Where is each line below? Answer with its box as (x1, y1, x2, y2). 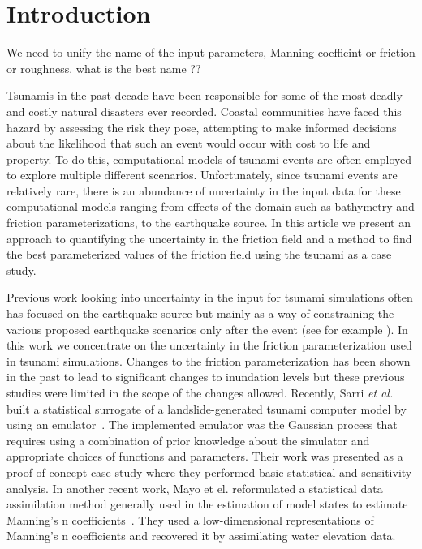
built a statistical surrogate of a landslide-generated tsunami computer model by (6, 400, 407, 417)
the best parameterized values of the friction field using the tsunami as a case (6, 246, 392, 263)
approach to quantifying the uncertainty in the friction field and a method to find (6, 229, 412, 247)
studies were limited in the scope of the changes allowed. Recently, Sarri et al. (6, 384, 394, 401)
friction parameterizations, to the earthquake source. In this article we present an (6, 214, 411, 231)
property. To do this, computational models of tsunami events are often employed (6, 150, 411, 167)
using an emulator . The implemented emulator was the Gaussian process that (6, 416, 398, 433)
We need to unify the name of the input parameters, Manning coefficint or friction (6, 44, 416, 61)
